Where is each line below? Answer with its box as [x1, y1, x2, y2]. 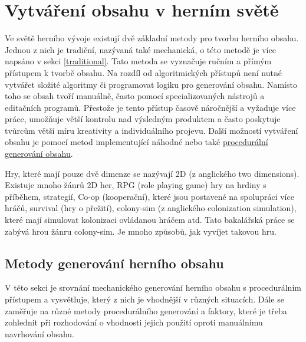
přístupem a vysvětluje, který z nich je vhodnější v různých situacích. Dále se [5, 293, 284, 305]
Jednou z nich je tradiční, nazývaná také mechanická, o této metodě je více [5, 43, 276, 55]
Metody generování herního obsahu [5, 254, 224, 272]
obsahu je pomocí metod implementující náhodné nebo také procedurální [5, 136, 268, 148]
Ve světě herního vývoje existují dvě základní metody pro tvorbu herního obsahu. [5, 32, 299, 44]
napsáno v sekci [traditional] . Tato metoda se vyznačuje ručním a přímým [5, 55, 272, 67]
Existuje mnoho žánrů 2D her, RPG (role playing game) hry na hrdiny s [5, 179, 266, 191]
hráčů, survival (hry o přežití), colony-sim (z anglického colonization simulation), [5, 202, 297, 214]
